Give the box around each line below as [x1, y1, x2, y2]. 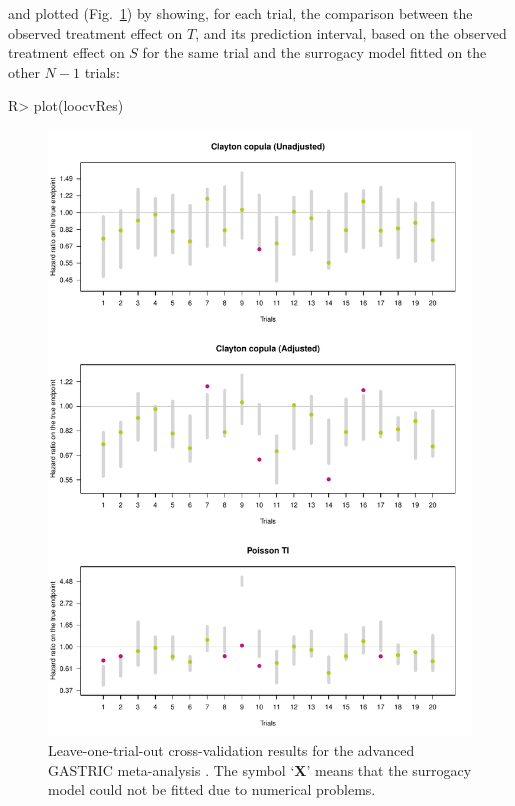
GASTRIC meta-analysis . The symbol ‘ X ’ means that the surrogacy [48, 759, 472, 780]
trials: [84, 61, 120, 82]
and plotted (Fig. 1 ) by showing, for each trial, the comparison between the [8, 3, 473, 23]
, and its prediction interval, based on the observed [195, 22, 507, 43]
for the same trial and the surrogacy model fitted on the [142, 42, 487, 63]
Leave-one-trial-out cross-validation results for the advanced [48, 739, 415, 760]
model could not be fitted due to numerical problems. [48, 779, 376, 800]
